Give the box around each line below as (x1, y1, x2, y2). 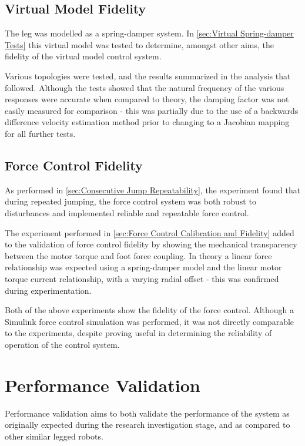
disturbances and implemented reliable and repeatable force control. (5, 206, 249, 219)
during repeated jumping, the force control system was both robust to (5, 195, 256, 207)
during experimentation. (5, 284, 92, 296)
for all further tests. (5, 127, 76, 139)
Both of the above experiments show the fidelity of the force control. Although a (5, 304, 294, 316)
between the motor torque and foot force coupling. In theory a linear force (5, 249, 272, 261)
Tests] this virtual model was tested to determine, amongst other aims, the (5, 38, 274, 51)
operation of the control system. (5, 338, 120, 350)
